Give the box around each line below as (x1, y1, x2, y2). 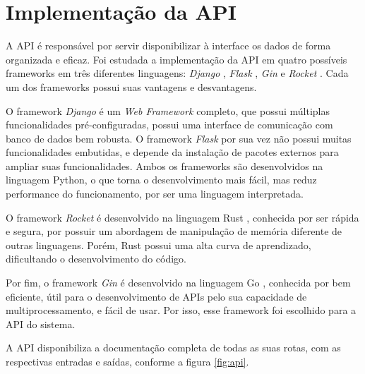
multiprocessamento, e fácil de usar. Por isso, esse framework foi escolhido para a (6, 303, 357, 318)
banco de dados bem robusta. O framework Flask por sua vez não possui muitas (6, 131, 352, 145)
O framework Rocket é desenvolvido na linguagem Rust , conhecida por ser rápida (6, 210, 359, 224)
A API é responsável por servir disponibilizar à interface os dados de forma (6, 38, 331, 53)
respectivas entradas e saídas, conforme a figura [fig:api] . (6, 354, 249, 368)
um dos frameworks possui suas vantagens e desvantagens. (6, 79, 257, 94)
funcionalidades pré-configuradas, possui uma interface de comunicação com (6, 117, 333, 132)
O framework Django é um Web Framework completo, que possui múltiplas (6, 103, 330, 118)
